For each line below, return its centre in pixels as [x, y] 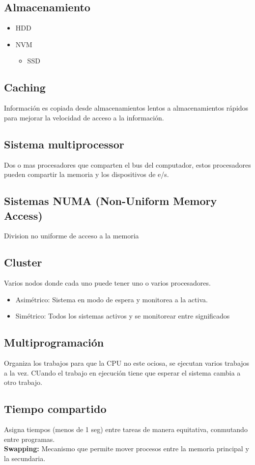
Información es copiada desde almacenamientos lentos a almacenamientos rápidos [126, 108]
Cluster [23, 262]
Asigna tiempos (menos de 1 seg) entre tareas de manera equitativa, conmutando [126, 429]
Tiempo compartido [55, 409]
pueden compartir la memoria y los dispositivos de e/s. [86, 174]
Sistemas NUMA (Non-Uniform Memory [111, 201]
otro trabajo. [23, 382]
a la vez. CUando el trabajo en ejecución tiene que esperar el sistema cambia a [122, 372]
